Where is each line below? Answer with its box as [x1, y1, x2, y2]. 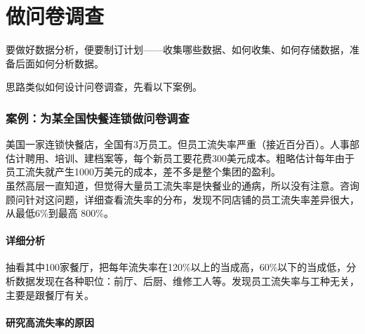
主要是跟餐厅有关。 [6, 287, 94, 302]
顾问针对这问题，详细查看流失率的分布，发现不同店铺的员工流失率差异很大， [6, 192, 359, 206]
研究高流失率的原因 [6, 314, 94, 329]
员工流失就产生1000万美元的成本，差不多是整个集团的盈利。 [6, 164, 281, 179]
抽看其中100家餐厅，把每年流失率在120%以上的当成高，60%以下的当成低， [6, 260, 347, 274]
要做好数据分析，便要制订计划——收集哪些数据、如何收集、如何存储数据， [6, 42, 350, 57]
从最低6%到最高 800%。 [6, 206, 114, 220]
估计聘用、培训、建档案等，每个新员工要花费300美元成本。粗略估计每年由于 [6, 150, 354, 165]
